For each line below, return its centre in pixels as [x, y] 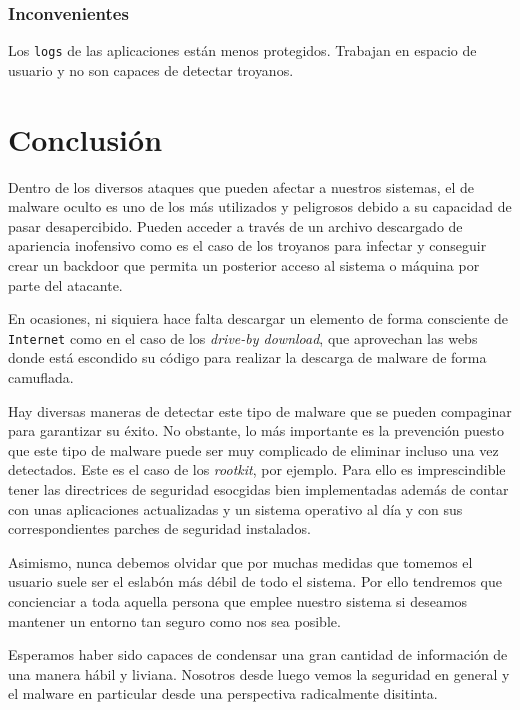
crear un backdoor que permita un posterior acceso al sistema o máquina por [244, 264]
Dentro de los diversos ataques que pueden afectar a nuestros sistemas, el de [241, 186]
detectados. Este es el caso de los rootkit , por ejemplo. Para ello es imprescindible [257, 469]
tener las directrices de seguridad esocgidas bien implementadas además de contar [258, 488]
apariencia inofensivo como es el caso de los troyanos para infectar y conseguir [247, 245]
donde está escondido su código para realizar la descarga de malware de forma [247, 357]
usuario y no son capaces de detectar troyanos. [151, 69]
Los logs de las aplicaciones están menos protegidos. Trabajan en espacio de [242, 50]
